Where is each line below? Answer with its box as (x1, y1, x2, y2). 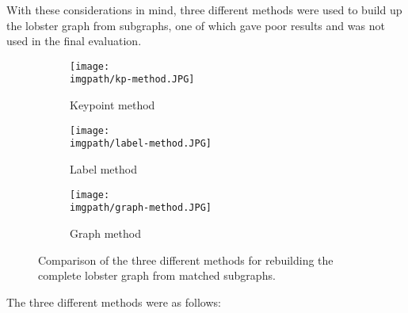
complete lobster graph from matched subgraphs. (38, 267, 276, 284)
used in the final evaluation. (6, 32, 142, 49)
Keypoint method (70, 97, 155, 113)
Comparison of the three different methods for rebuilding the (38, 251, 334, 268)
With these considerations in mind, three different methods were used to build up (6, 2, 402, 17)
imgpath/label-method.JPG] (70, 138, 212, 150)
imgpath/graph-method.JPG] (70, 202, 212, 214)
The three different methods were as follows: (6, 293, 221, 310)
